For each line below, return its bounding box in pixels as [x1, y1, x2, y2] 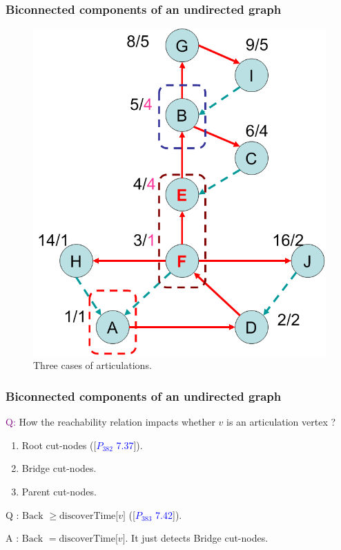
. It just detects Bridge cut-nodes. [125, 531, 269, 545]
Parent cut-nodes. [21, 484, 97, 498]
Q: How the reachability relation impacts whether [6, 415, 215, 429]
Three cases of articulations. [33, 358, 152, 372]
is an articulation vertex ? [226, 415, 336, 429]
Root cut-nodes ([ [21, 437, 97, 452]
